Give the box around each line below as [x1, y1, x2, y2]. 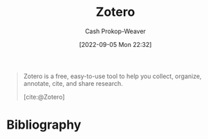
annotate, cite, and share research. [23, 79, 124, 87]
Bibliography [6, 117, 82, 133]
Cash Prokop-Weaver [84, 27, 146, 35]
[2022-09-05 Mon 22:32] [79, 40, 152, 48]
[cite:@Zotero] [23, 93, 65, 101]
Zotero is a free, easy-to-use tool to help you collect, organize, [23, 72, 202, 80]
